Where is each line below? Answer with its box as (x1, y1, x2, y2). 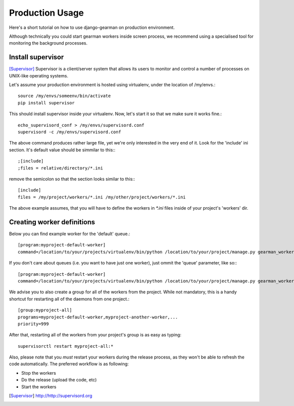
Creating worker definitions (9, 218, 96, 226)
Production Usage (9, 7, 84, 18)
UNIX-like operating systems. (9, 72, 69, 78)
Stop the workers (21, 370, 56, 376)
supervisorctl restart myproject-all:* (18, 343, 114, 349)
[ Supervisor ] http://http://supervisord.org (9, 393, 93, 399)
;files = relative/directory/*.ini (18, 165, 103, 171)
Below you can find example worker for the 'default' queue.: (9, 231, 130, 237)
